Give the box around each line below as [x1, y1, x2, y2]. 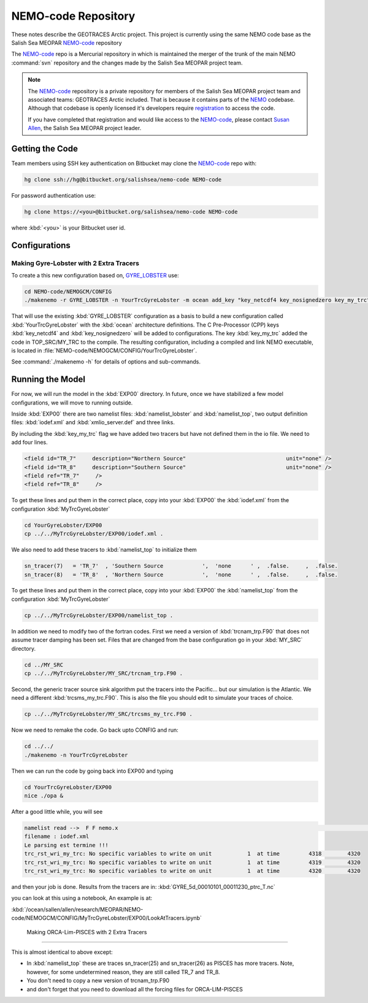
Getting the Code [11, 143, 78, 153]
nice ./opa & [24, 792, 64, 799]
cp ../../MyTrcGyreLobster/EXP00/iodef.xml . [24, 530, 164, 537]
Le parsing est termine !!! [24, 842, 109, 848]
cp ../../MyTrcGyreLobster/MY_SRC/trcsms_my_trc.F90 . [24, 711, 193, 718]
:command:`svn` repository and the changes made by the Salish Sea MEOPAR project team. [11, 59, 243, 66]
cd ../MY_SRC [24, 661, 64, 668]
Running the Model [11, 374, 86, 385]
